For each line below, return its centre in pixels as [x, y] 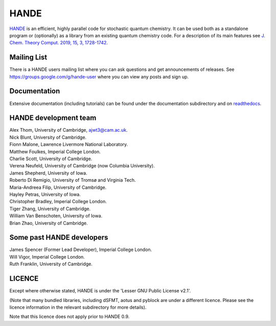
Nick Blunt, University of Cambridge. [48, 137]
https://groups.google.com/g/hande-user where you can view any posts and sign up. [99, 77]
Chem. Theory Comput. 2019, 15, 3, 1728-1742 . [59, 43]
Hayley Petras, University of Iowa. [45, 194]
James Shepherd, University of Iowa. [48, 173]
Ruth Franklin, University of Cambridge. [51, 264]
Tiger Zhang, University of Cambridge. [50, 209]
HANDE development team [53, 118]
